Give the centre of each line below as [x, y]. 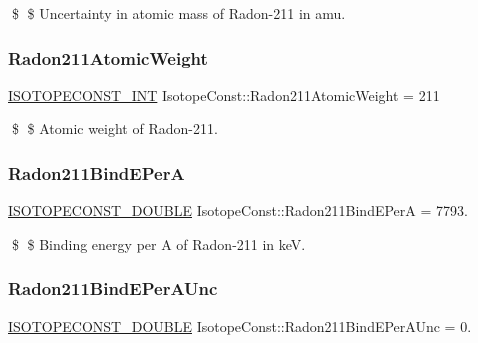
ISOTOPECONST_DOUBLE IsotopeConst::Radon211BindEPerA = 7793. [238, 210]
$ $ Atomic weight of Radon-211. [114, 128]
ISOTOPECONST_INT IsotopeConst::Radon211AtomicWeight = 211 [224, 94]
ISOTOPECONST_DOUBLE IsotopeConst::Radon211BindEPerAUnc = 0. [240, 325]
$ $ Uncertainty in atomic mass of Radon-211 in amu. [178, 13]
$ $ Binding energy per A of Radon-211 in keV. [158, 243]
